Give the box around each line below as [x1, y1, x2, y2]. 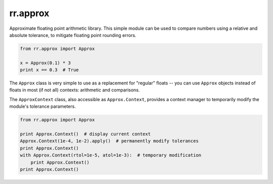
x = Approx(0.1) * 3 [20, 60, 71, 66]
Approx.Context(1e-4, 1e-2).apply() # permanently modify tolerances [20, 138, 199, 144]
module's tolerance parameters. [9, 104, 76, 110]
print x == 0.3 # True [20, 67, 79, 73]
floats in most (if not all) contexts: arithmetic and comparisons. [9, 87, 140, 93]
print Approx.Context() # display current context [20, 131, 151, 137]
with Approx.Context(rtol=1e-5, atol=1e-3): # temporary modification [20, 152, 202, 158]
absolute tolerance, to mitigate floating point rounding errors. [9, 32, 136, 38]
